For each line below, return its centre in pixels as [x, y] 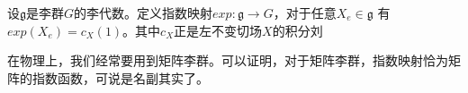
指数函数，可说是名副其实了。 [120, 77]
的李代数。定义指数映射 [144, 13]
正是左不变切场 [218, 30]
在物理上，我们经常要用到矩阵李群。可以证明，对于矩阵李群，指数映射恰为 [228, 60]
